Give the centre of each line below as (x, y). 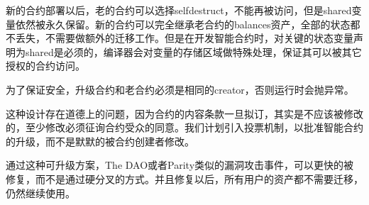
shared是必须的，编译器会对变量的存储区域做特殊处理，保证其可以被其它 (193, 51)
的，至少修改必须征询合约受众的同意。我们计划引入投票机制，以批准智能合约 (184, 127)
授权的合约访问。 (45, 66)
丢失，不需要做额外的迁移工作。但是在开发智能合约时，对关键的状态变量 (184, 38)
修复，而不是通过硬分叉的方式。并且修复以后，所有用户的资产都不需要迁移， (184, 178)
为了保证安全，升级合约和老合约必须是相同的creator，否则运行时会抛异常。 (180, 89)
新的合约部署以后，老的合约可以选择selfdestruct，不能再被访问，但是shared (179, 10)
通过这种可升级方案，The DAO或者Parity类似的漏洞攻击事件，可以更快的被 (180, 165)
